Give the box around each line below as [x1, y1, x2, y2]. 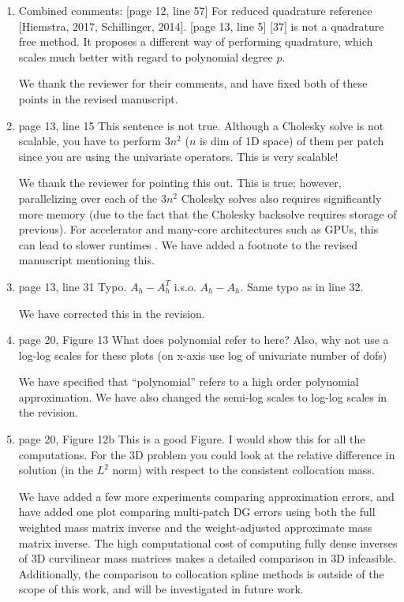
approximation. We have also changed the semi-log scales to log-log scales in [18, 388, 387, 405]
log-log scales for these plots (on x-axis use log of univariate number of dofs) [18, 346, 387, 363]
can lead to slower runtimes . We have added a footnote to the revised [18, 236, 358, 252]
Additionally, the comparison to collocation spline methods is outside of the [18, 565, 384, 581]
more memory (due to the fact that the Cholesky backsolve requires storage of [18, 205, 397, 222]
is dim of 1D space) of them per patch [199, 133, 384, 149]
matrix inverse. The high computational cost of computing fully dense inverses [18, 534, 398, 551]
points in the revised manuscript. [18, 90, 178, 107]
